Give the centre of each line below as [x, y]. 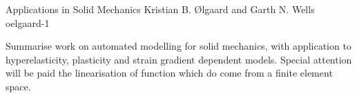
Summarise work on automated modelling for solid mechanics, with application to [178, 46]
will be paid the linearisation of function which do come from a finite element [169, 73]
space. [18, 86]
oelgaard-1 [28, 22]
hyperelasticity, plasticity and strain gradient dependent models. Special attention [179, 59]
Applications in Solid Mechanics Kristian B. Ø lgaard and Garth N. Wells [160, 9]
